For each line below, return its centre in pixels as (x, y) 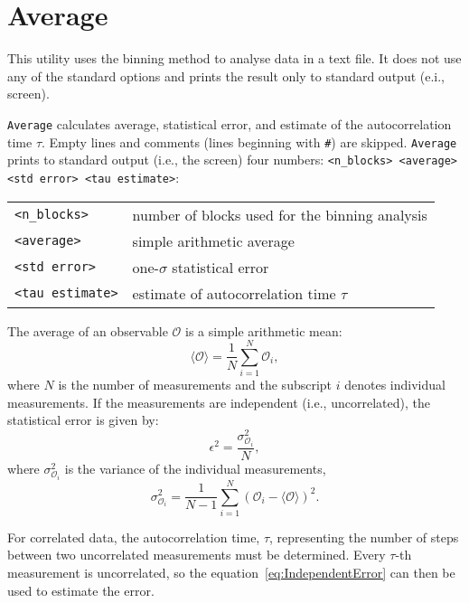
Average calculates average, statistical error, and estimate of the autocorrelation (230, 123)
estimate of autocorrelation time (234, 293)
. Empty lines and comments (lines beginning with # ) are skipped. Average (249, 141)
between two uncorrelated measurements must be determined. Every (197, 555)
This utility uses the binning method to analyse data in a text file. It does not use (234, 58)
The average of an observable (88, 330)
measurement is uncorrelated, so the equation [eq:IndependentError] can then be (231, 573)
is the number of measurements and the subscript (195, 385)
